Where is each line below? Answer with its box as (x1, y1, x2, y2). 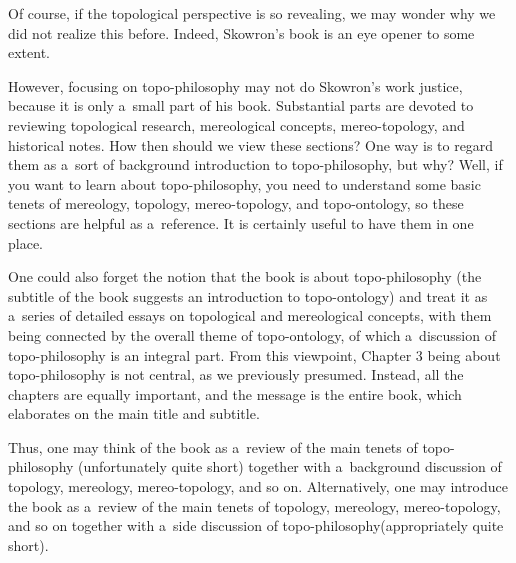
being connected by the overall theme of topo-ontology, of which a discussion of (8, 324, 496, 345)
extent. (8, 42, 50, 63)
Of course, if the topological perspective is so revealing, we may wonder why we (8, 3, 496, 23)
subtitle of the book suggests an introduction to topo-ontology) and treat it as (8, 285, 488, 306)
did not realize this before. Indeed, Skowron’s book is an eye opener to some (8, 22, 475, 43)
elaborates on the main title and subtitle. (8, 403, 260, 424)
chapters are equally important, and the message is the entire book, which (8, 383, 462, 404)
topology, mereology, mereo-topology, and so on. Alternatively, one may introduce (8, 476, 508, 497)
